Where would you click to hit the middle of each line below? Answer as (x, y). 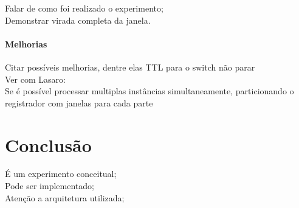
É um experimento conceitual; (61, 174)
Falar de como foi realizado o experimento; (84, 8)
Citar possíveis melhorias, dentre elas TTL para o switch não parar (130, 67)
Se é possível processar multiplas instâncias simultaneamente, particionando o (149, 91)
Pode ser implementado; (50, 186)
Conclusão (48, 144)
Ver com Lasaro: (35, 79)
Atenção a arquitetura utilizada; (65, 197)
